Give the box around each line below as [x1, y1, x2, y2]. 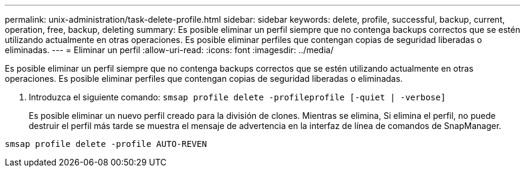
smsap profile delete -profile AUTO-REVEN [5, 139, 207, 149]
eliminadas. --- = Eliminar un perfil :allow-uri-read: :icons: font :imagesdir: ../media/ [5, 45, 334, 55]
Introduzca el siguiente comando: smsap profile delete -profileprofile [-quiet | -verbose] [29, 92, 446, 102]
